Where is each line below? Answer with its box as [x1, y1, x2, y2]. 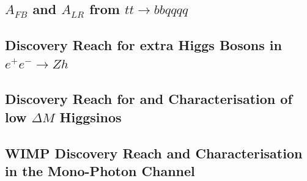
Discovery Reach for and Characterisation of [5, 89, 292, 108]
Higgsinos [59, 107, 122, 126]
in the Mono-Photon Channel [5, 161, 195, 180]
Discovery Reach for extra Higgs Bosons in [5, 35, 282, 54]
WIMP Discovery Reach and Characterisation [5, 143, 303, 162]
